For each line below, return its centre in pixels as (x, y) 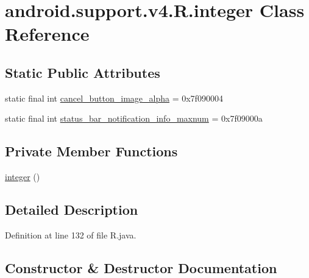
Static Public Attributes (83, 72)
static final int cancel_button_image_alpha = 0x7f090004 (114, 98)
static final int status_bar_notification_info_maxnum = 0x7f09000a (134, 118)
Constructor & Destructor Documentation (141, 267)
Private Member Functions (91, 151)
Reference (47, 34)
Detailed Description (72, 210)
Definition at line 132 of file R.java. (71, 235)
